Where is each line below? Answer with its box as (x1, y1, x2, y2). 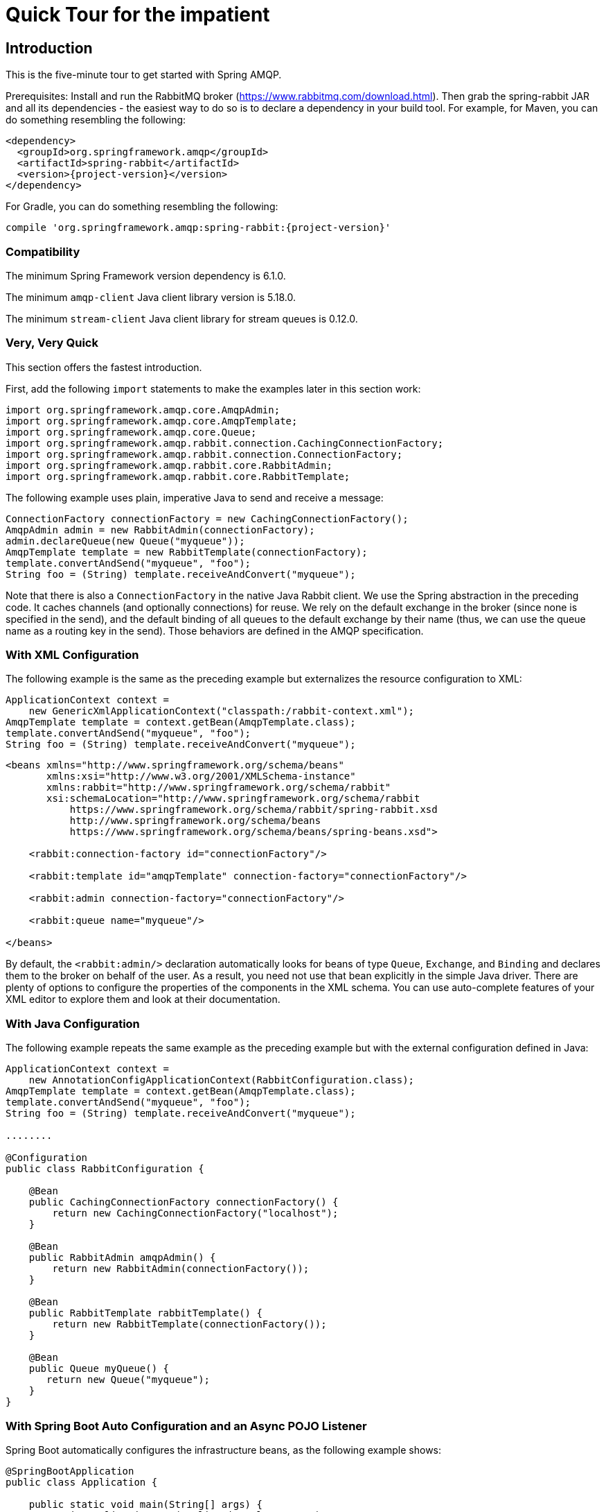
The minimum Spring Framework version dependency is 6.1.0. (6, 269, 286, 282)
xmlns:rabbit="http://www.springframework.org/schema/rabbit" (46, 782, 391, 793)
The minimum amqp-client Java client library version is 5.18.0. (6, 291, 296, 303)
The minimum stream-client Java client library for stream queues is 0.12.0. (6, 312, 358, 325)
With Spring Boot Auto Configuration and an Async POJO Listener (6, 1418, 367, 1433)
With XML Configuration (6, 648, 139, 662)
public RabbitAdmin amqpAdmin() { (28, 1252, 216, 1264)
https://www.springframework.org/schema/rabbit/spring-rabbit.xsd (69, 804, 438, 816)
